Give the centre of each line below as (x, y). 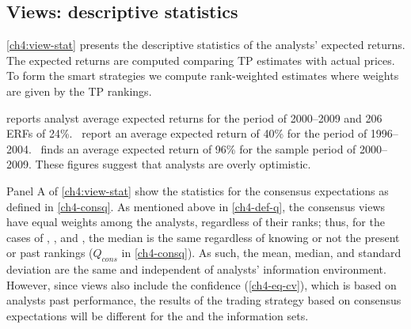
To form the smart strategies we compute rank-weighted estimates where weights (203, 76)
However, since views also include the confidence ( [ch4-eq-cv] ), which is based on (202, 284)
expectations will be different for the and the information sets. (158, 315)
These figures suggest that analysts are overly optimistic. (173, 164)
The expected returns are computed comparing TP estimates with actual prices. (201, 60)
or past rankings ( (50, 253)
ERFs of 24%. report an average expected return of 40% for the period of (187, 133)
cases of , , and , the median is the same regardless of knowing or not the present (203, 237)
